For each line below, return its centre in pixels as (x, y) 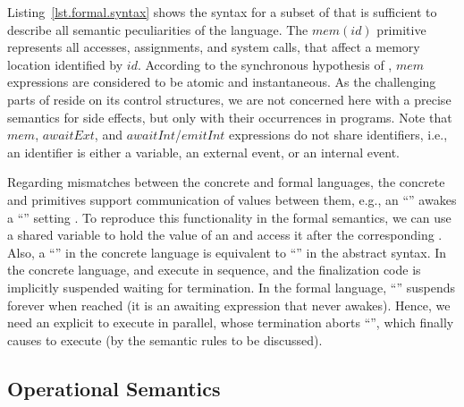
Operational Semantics (114, 388)
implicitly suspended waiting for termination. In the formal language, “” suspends (232, 287)
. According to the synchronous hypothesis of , (265, 64)
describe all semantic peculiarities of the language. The (158, 29)
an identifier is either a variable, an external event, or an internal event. (203, 152)
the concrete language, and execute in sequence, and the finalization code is (214, 270)
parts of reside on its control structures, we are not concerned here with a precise (229, 99)
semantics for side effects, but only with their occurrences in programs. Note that (230, 117)
